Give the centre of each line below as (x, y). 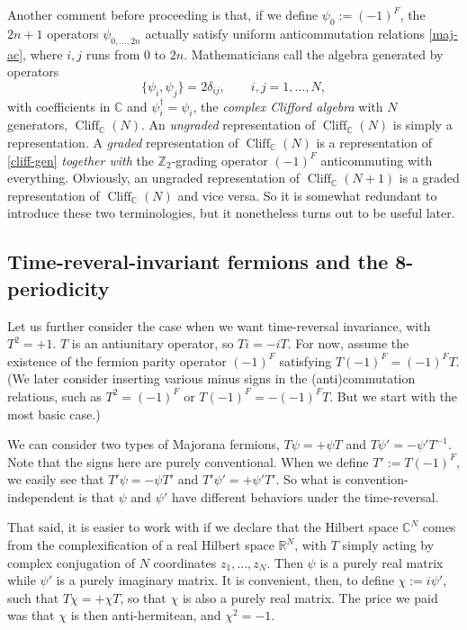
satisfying (305, 360)
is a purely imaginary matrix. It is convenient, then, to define (225, 580)
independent (41, 496)
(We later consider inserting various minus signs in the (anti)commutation (211, 378)
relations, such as (54, 396)
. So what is (308, 479)
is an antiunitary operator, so (153, 343)
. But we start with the (394, 396)
